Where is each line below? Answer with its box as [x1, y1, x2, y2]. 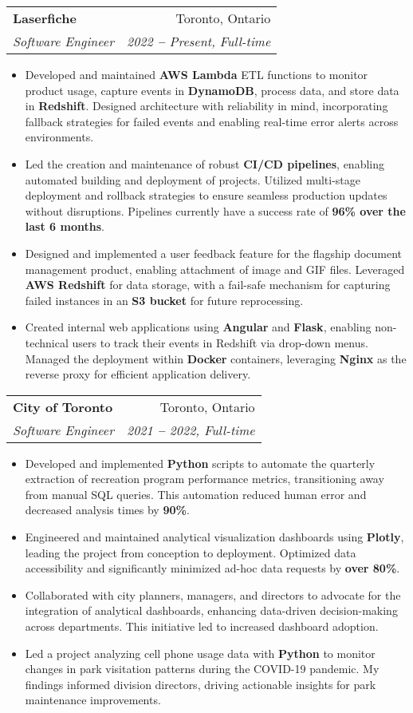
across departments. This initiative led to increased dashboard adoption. [25, 618, 379, 635]
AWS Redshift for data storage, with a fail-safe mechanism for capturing [25, 276, 391, 293]
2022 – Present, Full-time [126, 32, 271, 50]
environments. [25, 129, 94, 145]
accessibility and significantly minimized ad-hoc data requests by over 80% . [25, 560, 400, 576]
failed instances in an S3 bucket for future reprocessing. [25, 291, 304, 308]
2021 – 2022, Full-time [126, 420, 255, 439]
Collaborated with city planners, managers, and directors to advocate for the [25, 586, 401, 603]
